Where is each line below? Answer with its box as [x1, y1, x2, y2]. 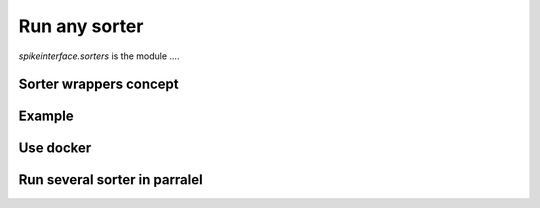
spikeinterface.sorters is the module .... [18, 50, 180, 62]
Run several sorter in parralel [18, 171, 204, 189]
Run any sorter [18, 15, 144, 37]
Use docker [18, 140, 92, 157]
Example [18, 108, 74, 125]
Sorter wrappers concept [18, 76, 179, 93]
